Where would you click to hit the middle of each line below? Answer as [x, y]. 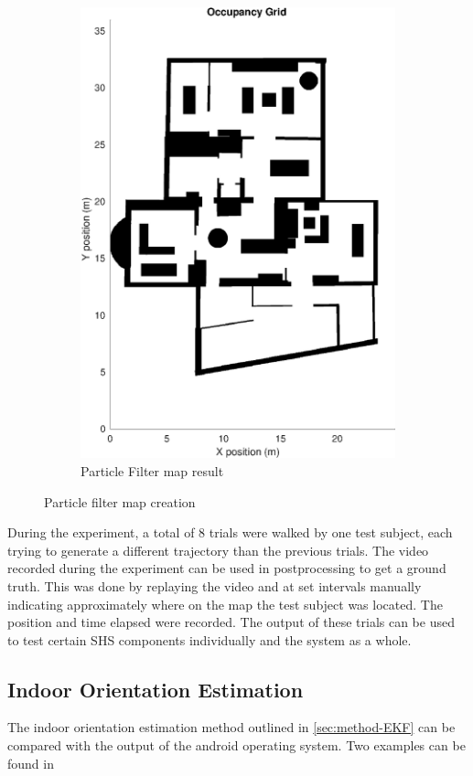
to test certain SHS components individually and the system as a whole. [210, 639]
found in [31, 763]
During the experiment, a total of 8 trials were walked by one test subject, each [230, 532]
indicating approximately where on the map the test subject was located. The [225, 604]
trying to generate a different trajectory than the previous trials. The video [218, 550]
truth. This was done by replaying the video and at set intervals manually [215, 585]
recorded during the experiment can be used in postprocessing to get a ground [227, 568]
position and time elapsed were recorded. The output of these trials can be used [231, 622]
